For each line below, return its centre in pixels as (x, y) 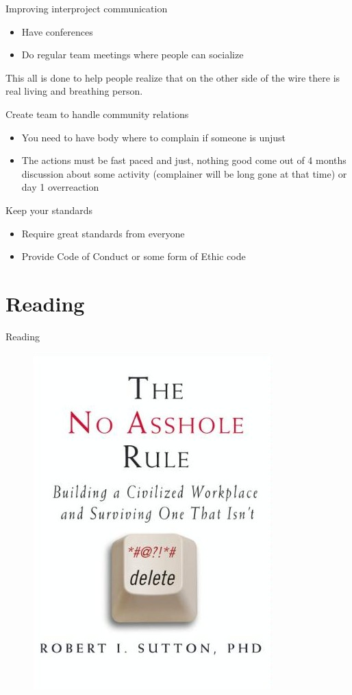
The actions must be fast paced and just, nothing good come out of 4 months (184, 160)
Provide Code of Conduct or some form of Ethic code (134, 256)
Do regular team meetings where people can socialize (133, 55)
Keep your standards (49, 210)
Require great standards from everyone (103, 233)
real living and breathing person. (74, 91)
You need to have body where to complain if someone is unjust (154, 137)
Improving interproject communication (87, 8)
